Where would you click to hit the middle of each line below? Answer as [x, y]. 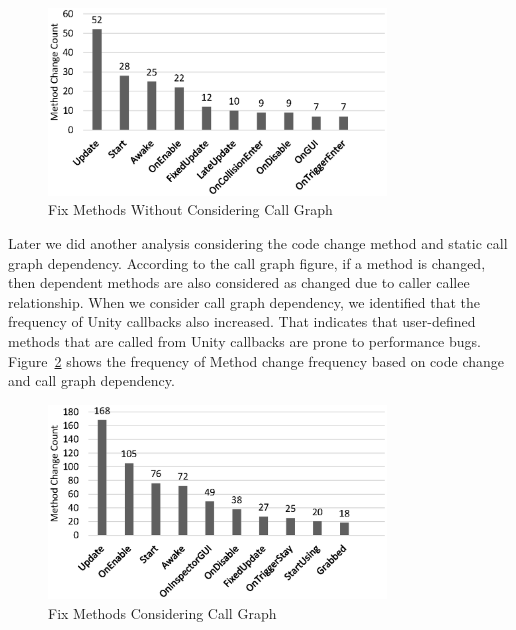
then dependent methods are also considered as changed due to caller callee [239, 282]
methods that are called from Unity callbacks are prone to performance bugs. [244, 340]
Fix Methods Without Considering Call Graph [190, 209]
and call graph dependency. [91, 380]
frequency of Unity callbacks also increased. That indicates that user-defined [242, 321]
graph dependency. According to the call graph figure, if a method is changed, [247, 262]
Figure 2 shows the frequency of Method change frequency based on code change [256, 360]
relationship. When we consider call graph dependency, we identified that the [244, 301]
